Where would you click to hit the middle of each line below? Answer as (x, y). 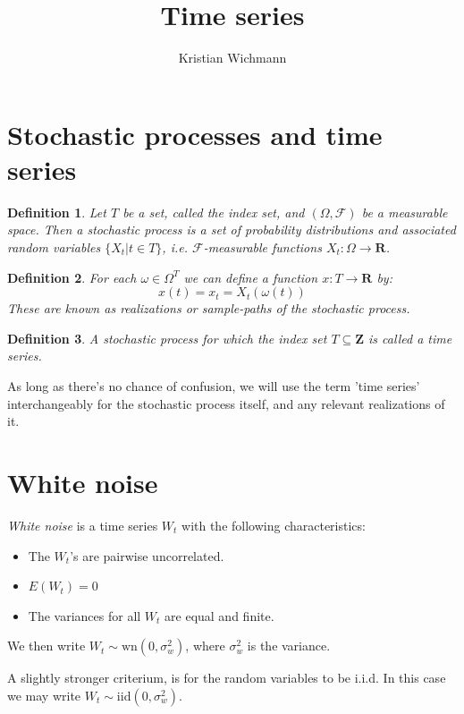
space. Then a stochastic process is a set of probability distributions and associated (232, 229)
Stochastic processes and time (195, 134)
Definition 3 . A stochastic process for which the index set (167, 338)
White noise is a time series (83, 525)
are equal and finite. (219, 615)
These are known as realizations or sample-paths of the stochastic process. (209, 308)
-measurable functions (262, 247)
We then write (46, 646)
